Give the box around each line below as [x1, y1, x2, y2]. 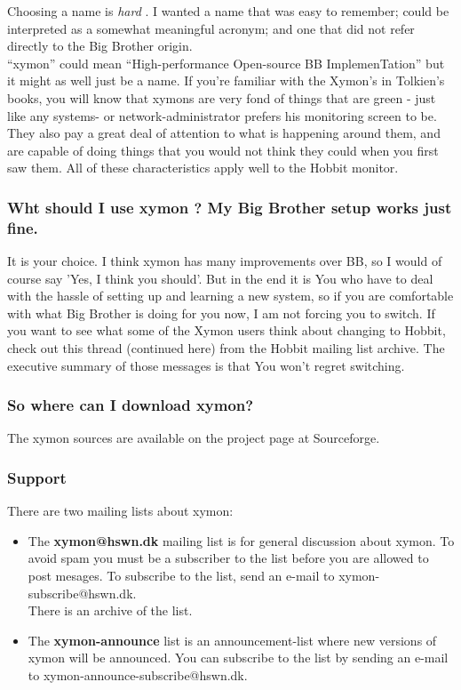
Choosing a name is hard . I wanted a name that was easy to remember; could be [7, 2, 449, 20]
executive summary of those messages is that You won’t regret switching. [7, 356, 405, 374]
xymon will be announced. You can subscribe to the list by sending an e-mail [28, 648, 449, 667]
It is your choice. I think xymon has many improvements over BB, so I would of [7, 252, 442, 270]
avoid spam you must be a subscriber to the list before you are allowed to [28, 549, 429, 567]
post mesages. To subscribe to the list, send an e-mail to [28, 566, 335, 585]
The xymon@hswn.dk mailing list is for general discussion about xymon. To [28, 531, 455, 550]
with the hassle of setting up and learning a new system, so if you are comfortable [7, 286, 454, 305]
